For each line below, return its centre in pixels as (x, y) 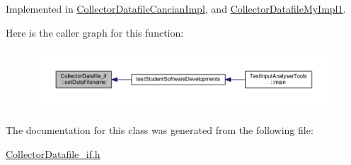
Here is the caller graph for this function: (95, 32)
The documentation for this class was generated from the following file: (160, 129)
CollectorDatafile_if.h (53, 153)
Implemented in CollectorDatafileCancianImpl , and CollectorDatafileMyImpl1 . (176, 8)
